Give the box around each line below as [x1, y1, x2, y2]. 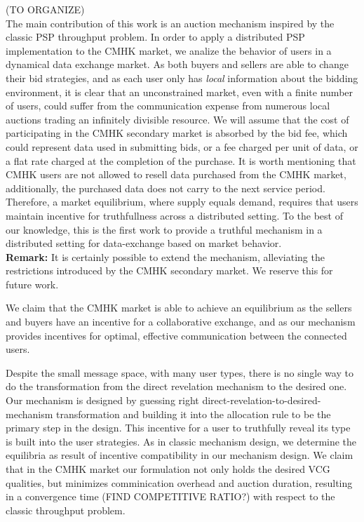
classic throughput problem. [6, 502, 126, 517]
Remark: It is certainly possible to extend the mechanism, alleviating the [6, 249, 325, 264]
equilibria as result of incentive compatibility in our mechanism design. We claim [6, 448, 353, 462]
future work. [6, 276, 59, 291]
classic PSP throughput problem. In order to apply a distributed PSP [6, 29, 305, 44]
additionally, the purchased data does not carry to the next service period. [6, 180, 325, 195]
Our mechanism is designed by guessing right [6, 393, 199, 408]
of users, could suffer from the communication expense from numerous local [6, 98, 330, 113]
